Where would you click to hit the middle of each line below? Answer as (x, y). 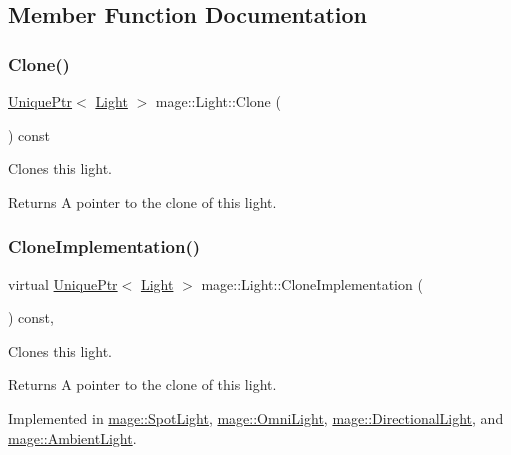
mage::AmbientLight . (72, 437)
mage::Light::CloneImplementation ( (312, 283)
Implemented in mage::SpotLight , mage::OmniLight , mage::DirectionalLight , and (256, 417)
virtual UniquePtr (63, 283)
